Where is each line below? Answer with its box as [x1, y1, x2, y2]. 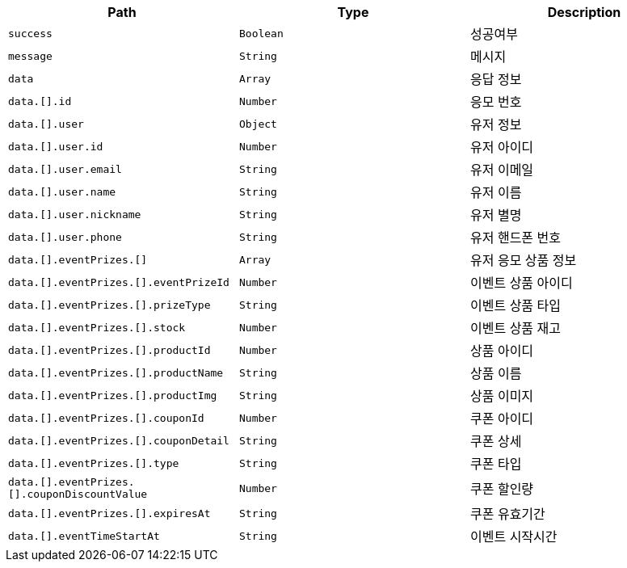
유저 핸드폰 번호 [469, 229, 562, 246]
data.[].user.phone [8, 230, 122, 243]
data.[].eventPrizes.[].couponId [8, 411, 204, 424]
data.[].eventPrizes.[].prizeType [8, 298, 211, 311]
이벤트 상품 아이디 [469, 275, 573, 291]
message [8, 49, 53, 62]
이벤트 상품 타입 [469, 297, 562, 313]
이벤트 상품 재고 [469, 320, 562, 336]
